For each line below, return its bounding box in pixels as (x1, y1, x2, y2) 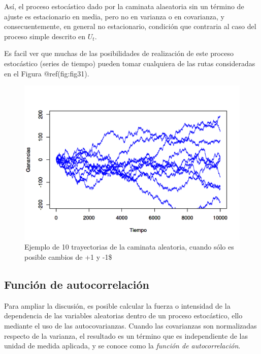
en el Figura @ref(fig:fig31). (4, 68, 89, 78)
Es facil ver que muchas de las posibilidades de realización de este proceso (4, 48, 234, 59)
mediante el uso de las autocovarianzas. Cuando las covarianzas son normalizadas (4, 320, 257, 331)
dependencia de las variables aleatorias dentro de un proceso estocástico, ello (4, 310, 243, 321)
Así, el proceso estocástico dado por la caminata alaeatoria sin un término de (4, 1, 244, 11)
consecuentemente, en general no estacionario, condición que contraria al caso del (4, 21, 256, 32)
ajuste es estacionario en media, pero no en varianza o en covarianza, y (4, 11, 224, 21)
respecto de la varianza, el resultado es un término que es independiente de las (4, 330, 248, 341)
